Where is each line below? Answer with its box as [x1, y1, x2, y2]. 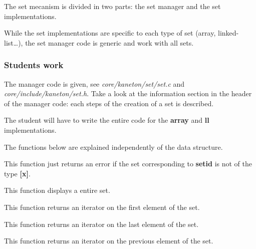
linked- [217, 28, 239, 38]
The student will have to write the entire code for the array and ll [4, 115, 209, 125]
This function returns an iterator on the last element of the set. [4, 218, 199, 229]
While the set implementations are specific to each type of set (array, [4, 28, 216, 38]
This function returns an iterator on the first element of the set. [4, 201, 200, 212]
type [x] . [4, 168, 31, 178]
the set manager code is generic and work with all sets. [25, 37, 194, 48]
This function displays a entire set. [4, 185, 110, 195]
